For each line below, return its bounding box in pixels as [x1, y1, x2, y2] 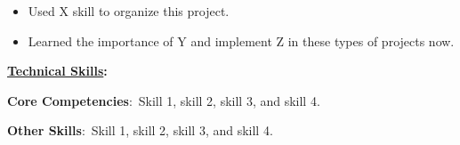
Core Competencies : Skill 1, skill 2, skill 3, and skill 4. [7, 91, 320, 109]
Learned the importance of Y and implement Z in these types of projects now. [28, 31, 455, 50]
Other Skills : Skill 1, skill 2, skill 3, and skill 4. [7, 121, 273, 140]
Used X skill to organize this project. [28, 2, 230, 20]
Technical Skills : [7, 61, 108, 80]
